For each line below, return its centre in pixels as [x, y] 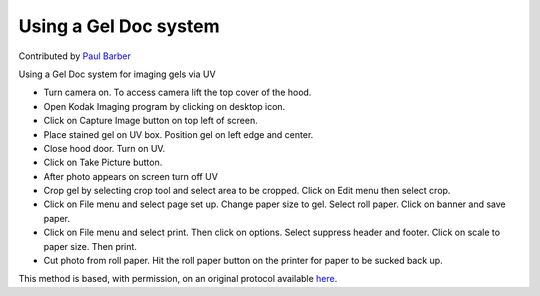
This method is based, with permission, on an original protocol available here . [178, 279]
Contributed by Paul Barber [75, 56]
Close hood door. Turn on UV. [104, 148]
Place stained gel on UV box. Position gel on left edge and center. [178, 134]
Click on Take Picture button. [103, 162]
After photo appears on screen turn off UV [131, 176]
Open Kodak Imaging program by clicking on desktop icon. [164, 106]
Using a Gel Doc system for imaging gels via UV [117, 74]
